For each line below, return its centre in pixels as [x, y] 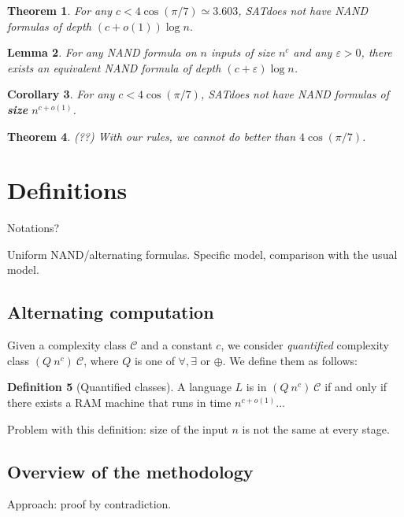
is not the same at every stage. [316, 428]
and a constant [176, 345]
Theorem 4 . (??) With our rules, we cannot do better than [152, 136]
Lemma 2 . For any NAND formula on [102, 52]
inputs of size [243, 52]
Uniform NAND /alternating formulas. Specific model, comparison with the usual [202, 254]
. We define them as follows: [290, 360]
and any [313, 52]
